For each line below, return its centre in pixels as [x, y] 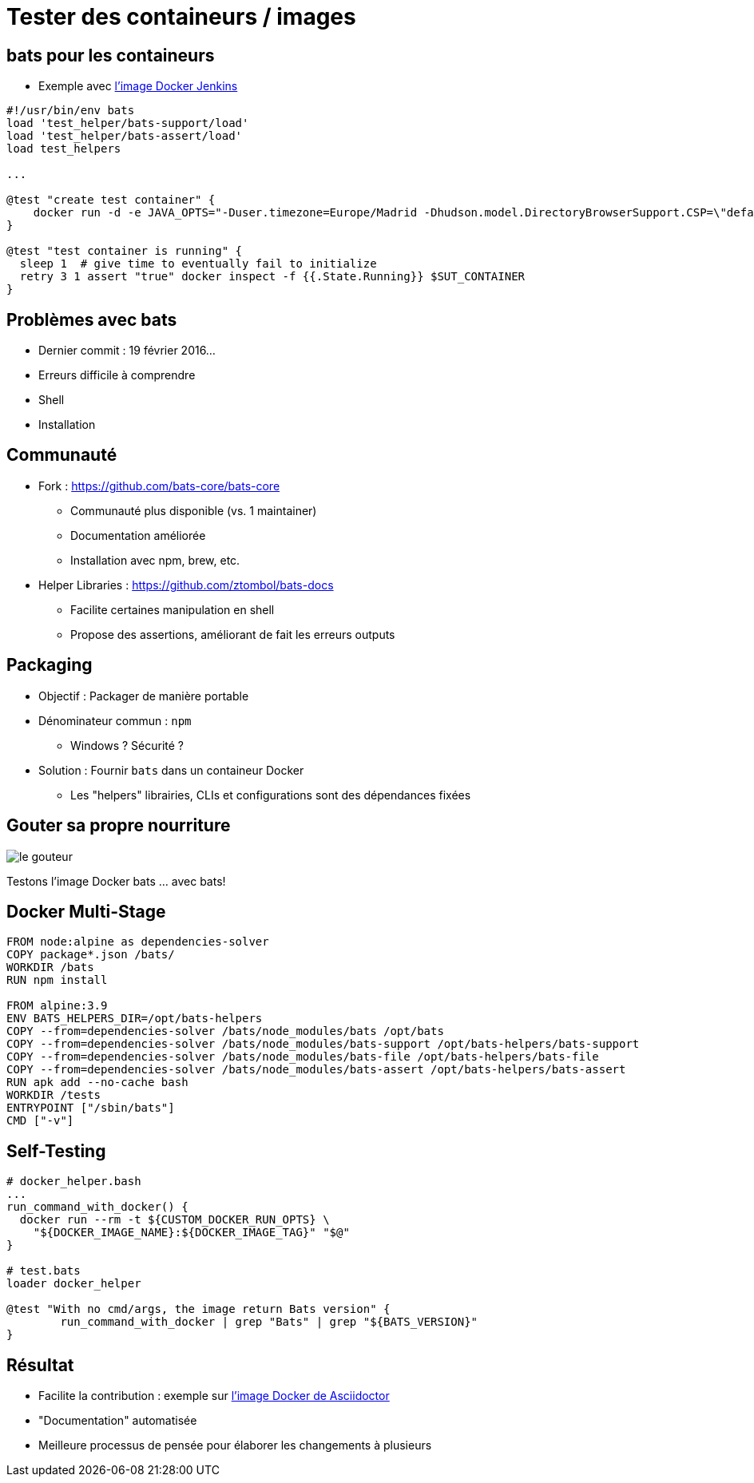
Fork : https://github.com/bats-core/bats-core [159, 486]
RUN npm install [57, 980]
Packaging [50, 665]
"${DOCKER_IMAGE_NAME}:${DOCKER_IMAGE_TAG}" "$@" [191, 1233]
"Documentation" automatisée [118, 1421]
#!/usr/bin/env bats [71, 111]
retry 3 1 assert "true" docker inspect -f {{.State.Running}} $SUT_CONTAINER [272, 277]
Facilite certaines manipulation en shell [173, 609]
